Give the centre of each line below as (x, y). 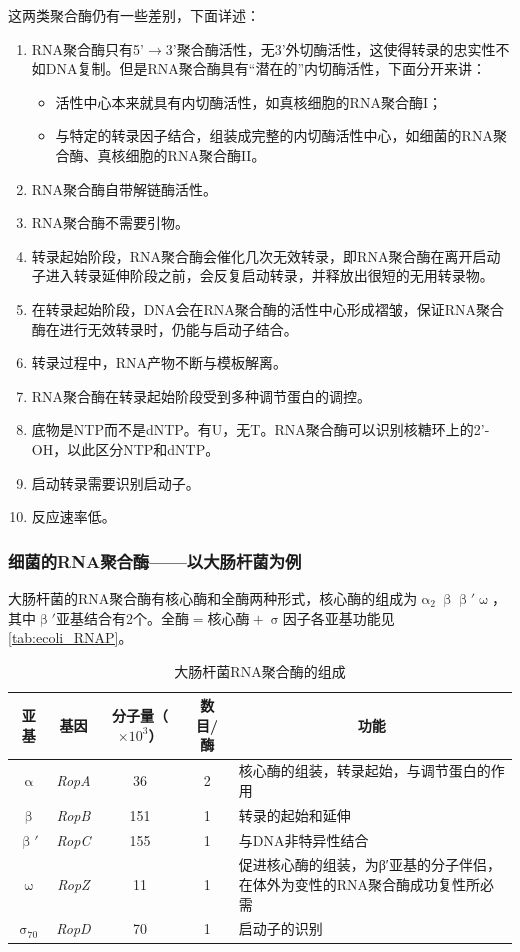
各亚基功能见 (352, 617)
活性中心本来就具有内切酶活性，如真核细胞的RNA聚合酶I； (248, 101)
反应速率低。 (73, 516)
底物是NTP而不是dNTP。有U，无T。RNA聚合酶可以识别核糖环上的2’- (260, 429)
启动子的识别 (280, 928)
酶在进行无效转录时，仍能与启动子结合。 (164, 328)
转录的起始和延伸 (294, 814)
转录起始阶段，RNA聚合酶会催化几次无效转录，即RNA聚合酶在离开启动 (266, 255)
